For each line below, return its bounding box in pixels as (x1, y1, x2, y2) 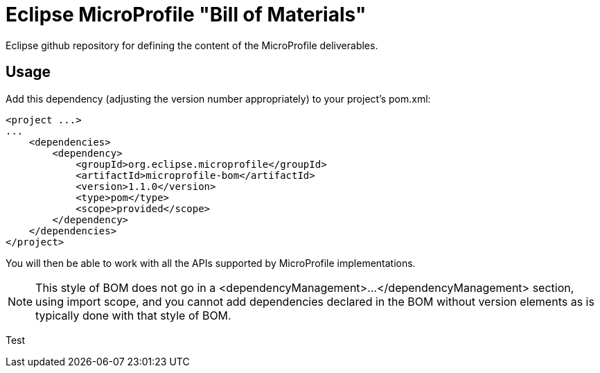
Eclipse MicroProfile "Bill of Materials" (6, 3, 367, 26)
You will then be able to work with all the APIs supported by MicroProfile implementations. (6, 257, 416, 269)
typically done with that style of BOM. (35, 308, 231, 322)
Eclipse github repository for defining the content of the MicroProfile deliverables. (6, 39, 378, 51)
